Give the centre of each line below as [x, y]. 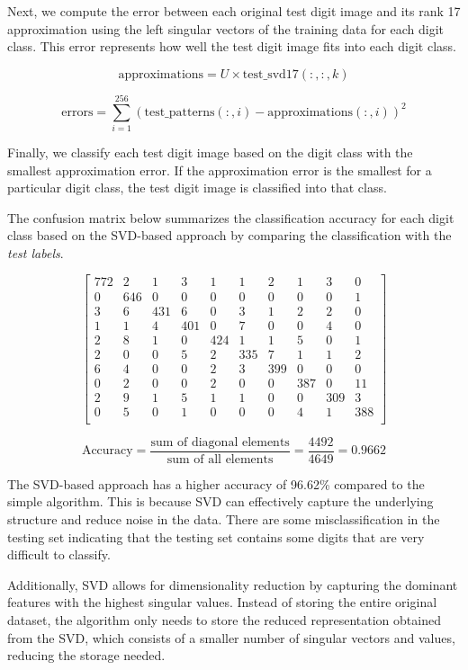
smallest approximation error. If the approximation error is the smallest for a [220, 170]
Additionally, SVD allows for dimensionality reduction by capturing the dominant [233, 584]
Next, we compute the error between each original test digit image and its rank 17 [234, 11]
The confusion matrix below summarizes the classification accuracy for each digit [231, 217]
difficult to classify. [59, 554]
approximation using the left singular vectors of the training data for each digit [226, 28]
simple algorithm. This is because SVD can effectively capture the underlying [220, 501]
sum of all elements [220, 459]
